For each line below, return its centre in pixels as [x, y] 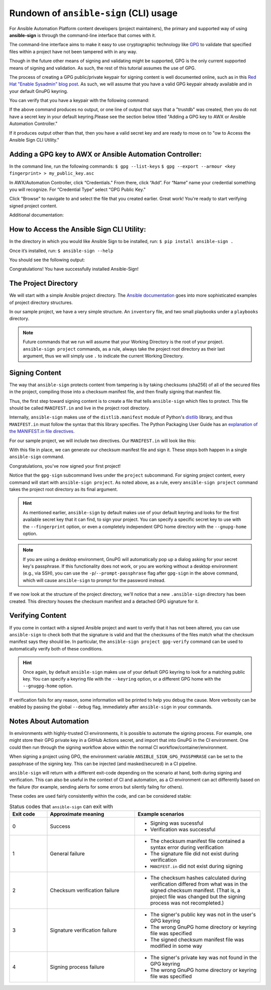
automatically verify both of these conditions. [56, 648]
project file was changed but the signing [198, 897]
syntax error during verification [187, 847]
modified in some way [176, 946]
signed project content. [33, 205]
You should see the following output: [47, 260]
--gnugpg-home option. [48, 686]
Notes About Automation [49, 721]
